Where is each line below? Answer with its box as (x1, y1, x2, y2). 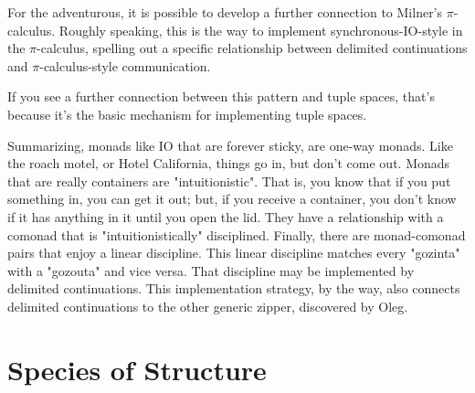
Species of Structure (7, 350, 267, 388)
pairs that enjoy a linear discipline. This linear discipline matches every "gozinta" (7, 243, 460, 262)
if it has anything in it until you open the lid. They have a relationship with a (7, 207, 444, 226)
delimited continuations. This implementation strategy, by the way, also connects (7, 279, 460, 298)
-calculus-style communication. (39, 56, 211, 75)
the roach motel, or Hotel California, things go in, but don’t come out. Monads (7, 154, 450, 173)
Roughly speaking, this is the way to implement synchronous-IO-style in (58, 20, 463, 39)
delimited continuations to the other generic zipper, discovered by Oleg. (7, 296, 408, 315)
